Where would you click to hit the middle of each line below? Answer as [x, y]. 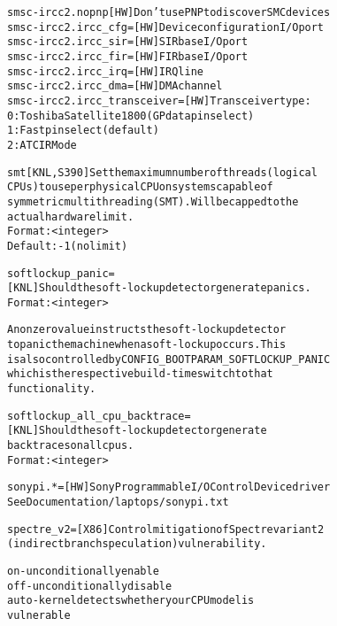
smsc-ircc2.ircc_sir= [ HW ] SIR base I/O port [128, 42]
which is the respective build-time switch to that [140, 374]
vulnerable [39, 615]
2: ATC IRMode [42, 145]
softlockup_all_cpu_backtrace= [99, 416]
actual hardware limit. [71, 216]
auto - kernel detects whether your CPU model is [131, 601]
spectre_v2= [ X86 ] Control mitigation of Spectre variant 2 [166, 529]
